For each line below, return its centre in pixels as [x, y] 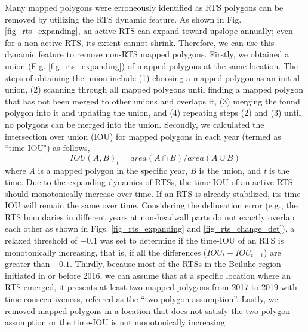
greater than [27, 264]
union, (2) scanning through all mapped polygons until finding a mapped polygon [154, 89]
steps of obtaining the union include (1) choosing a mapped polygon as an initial [153, 77]
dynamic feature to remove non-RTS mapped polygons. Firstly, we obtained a [147, 54]
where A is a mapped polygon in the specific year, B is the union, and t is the [147, 170]
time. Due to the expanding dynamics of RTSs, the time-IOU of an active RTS [149, 182]
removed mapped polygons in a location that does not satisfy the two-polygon [147, 310]
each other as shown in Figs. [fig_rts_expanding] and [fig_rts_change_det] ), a [150, 228]
